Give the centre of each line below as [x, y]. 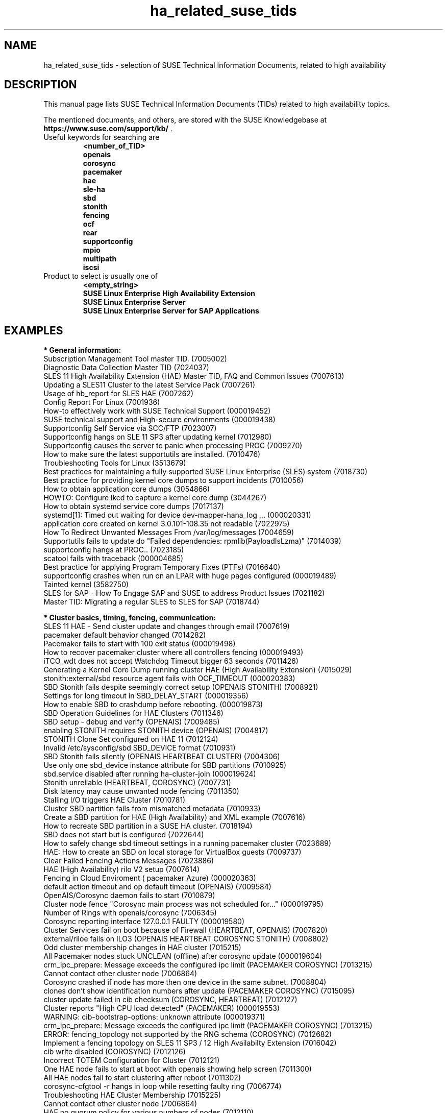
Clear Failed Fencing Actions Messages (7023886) [129, 861]
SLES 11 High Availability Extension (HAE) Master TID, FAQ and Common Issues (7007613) [194, 376]
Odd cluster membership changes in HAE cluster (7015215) [142, 948]
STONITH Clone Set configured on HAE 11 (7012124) [131, 739]
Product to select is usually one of [101, 276]
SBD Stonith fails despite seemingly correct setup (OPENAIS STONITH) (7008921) [181, 687]
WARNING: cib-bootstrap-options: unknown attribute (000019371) [154, 1017]
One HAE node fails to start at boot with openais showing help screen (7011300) [178, 1069]
